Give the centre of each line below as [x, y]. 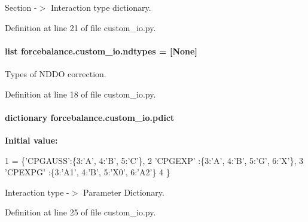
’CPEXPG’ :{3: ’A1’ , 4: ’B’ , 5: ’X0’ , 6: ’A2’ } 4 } [88, 172]
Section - [21, 7]
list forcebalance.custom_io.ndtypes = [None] [101, 51]
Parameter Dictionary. [124, 192]
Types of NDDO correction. [56, 73]
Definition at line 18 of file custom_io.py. [80, 94]
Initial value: [31, 140]
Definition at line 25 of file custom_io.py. [80, 212]
